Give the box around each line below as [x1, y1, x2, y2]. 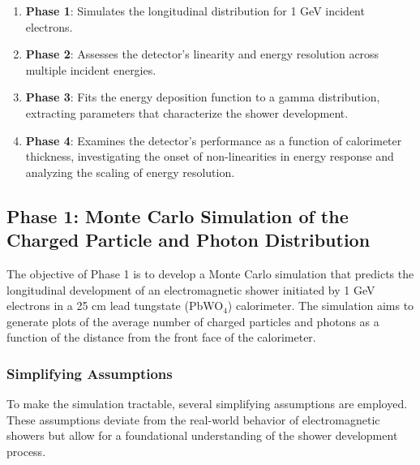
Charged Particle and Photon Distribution [6, 227, 371, 252]
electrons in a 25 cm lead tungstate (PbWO [6, 297, 224, 314]
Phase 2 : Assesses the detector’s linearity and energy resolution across [25, 45, 379, 62]
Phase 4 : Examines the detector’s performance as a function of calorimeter [25, 131, 402, 149]
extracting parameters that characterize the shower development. [25, 104, 349, 121]
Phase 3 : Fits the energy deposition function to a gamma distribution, [25, 88, 380, 105]
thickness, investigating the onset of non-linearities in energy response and [25, 148, 394, 165]
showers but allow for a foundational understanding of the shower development [6, 427, 398, 444]
